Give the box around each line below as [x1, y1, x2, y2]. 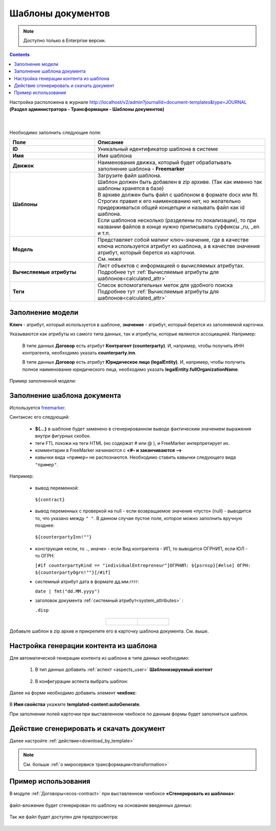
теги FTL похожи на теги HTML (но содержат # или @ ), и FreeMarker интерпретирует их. [35, 440, 230, 446]
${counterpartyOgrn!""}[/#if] [35, 570, 111, 575]
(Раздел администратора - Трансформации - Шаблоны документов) [9, 106, 165, 113]
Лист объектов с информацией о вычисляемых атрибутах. [97, 262, 245, 269]
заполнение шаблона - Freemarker [97, 165, 185, 172]
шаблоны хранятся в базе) [97, 185, 164, 192]
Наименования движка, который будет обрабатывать [97, 159, 232, 166]
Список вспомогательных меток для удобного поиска [97, 282, 233, 289]
